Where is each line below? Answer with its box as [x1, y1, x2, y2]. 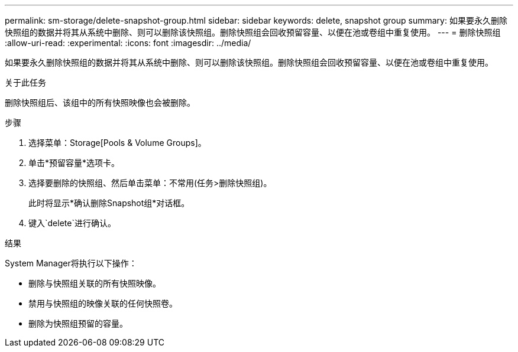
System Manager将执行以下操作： [5, 258, 137, 268]
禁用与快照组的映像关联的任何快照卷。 [28, 298, 177, 308]
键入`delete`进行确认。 [28, 218, 116, 228]
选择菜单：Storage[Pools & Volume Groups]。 [28, 138, 206, 148]
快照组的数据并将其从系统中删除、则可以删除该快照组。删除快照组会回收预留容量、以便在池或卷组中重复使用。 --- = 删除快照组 [5, 27, 501, 37]
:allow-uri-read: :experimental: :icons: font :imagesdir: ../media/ [5, 38, 251, 48]
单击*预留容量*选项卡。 [28, 158, 120, 168]
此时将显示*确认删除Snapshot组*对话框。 [28, 198, 190, 208]
